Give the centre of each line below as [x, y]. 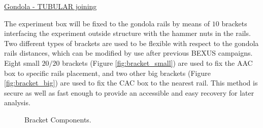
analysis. [17, 102]
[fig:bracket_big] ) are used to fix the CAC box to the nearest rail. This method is [131, 83]
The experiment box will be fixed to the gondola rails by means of [107, 23]
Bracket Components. [58, 119]
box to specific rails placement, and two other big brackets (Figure [107, 73]
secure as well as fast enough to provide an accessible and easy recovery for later [129, 92]
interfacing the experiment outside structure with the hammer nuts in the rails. [127, 33]
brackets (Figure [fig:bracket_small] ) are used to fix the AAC [157, 62]
